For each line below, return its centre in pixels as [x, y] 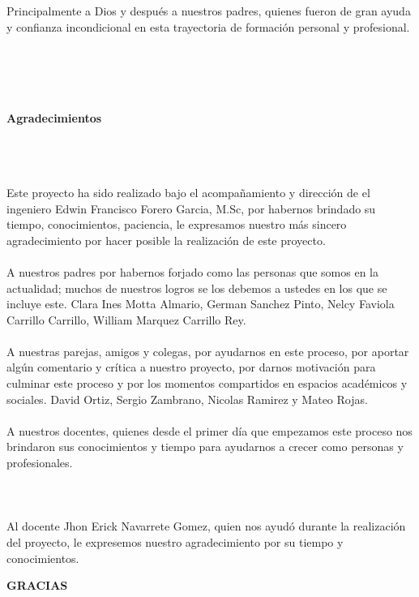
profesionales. [40, 463]
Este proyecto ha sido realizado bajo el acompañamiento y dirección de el [188, 192]
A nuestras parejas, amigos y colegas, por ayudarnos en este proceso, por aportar [208, 351]
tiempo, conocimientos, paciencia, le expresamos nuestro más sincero [177, 224]
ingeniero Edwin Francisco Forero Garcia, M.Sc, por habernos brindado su [191, 208]
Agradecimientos [54, 117]
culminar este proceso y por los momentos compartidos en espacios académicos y [207, 383]
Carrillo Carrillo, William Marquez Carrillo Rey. [126, 319]
